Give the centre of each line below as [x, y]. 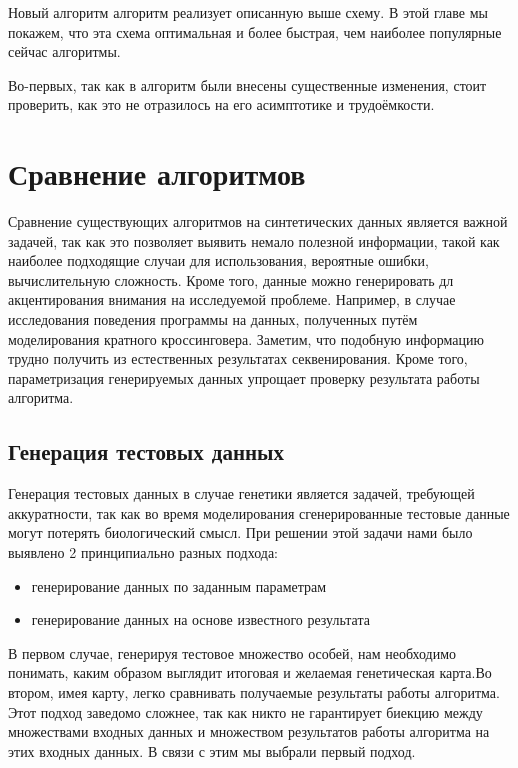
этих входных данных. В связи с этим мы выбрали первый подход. [212, 750]
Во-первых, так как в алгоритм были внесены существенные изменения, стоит [247, 84]
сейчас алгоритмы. [64, 51]
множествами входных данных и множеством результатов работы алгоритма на [249, 731]
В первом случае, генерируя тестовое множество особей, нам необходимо [232, 652]
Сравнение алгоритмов [157, 173]
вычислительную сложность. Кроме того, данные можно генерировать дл [231, 279]
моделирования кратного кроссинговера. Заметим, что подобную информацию [246, 338]
